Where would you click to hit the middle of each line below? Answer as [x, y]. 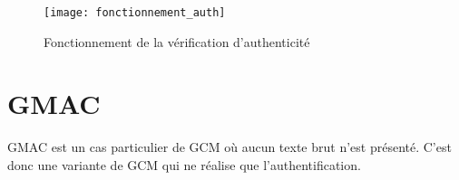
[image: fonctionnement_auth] [135, 13]
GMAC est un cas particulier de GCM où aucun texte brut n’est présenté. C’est [229, 147]
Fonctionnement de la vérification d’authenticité [177, 41]
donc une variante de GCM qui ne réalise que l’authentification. [184, 164]
